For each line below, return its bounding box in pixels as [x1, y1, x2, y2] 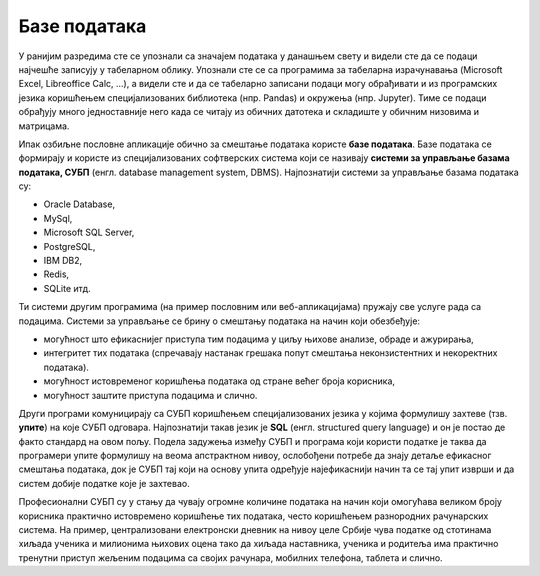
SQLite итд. [43, 282, 91, 294]
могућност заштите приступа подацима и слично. [43, 389, 258, 401]
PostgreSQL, [43, 240, 96, 252]
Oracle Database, [43, 198, 115, 210]
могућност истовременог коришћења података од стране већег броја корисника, [43, 375, 395, 387]
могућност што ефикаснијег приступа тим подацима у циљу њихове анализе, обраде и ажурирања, [43, 333, 474, 345]
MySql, [43, 212, 73, 224]
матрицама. [18, 120, 70, 132]
